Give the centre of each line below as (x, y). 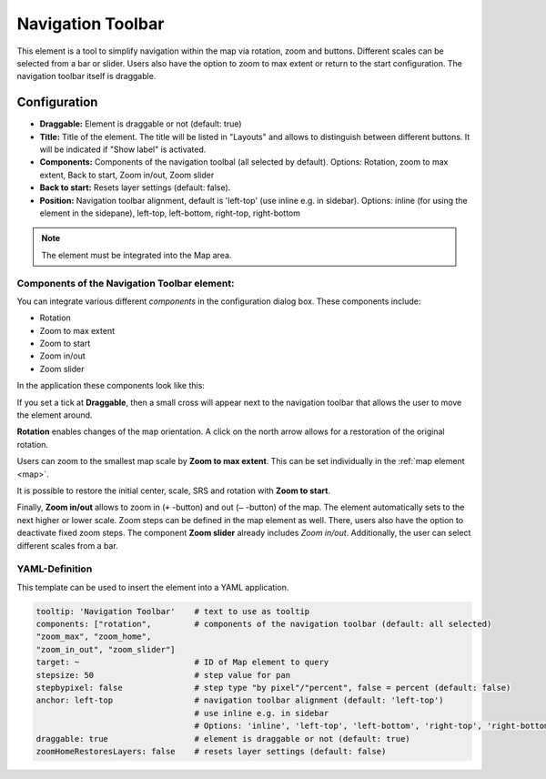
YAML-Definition (55, 569)
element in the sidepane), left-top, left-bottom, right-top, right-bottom (170, 213)
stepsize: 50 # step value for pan (163, 675)
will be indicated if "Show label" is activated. (123, 149)
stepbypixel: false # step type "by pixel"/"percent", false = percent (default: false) (273, 688)
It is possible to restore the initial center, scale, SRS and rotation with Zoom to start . (174, 491)
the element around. (55, 415)
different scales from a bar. (67, 545)
